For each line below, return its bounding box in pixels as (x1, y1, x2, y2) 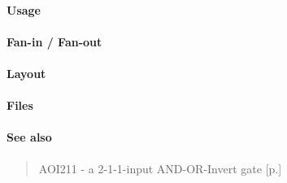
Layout (7, 64, 46, 81)
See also (7, 129, 52, 146)
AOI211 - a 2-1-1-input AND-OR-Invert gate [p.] (38, 159, 282, 176)
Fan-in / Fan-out (7, 33, 102, 50)
